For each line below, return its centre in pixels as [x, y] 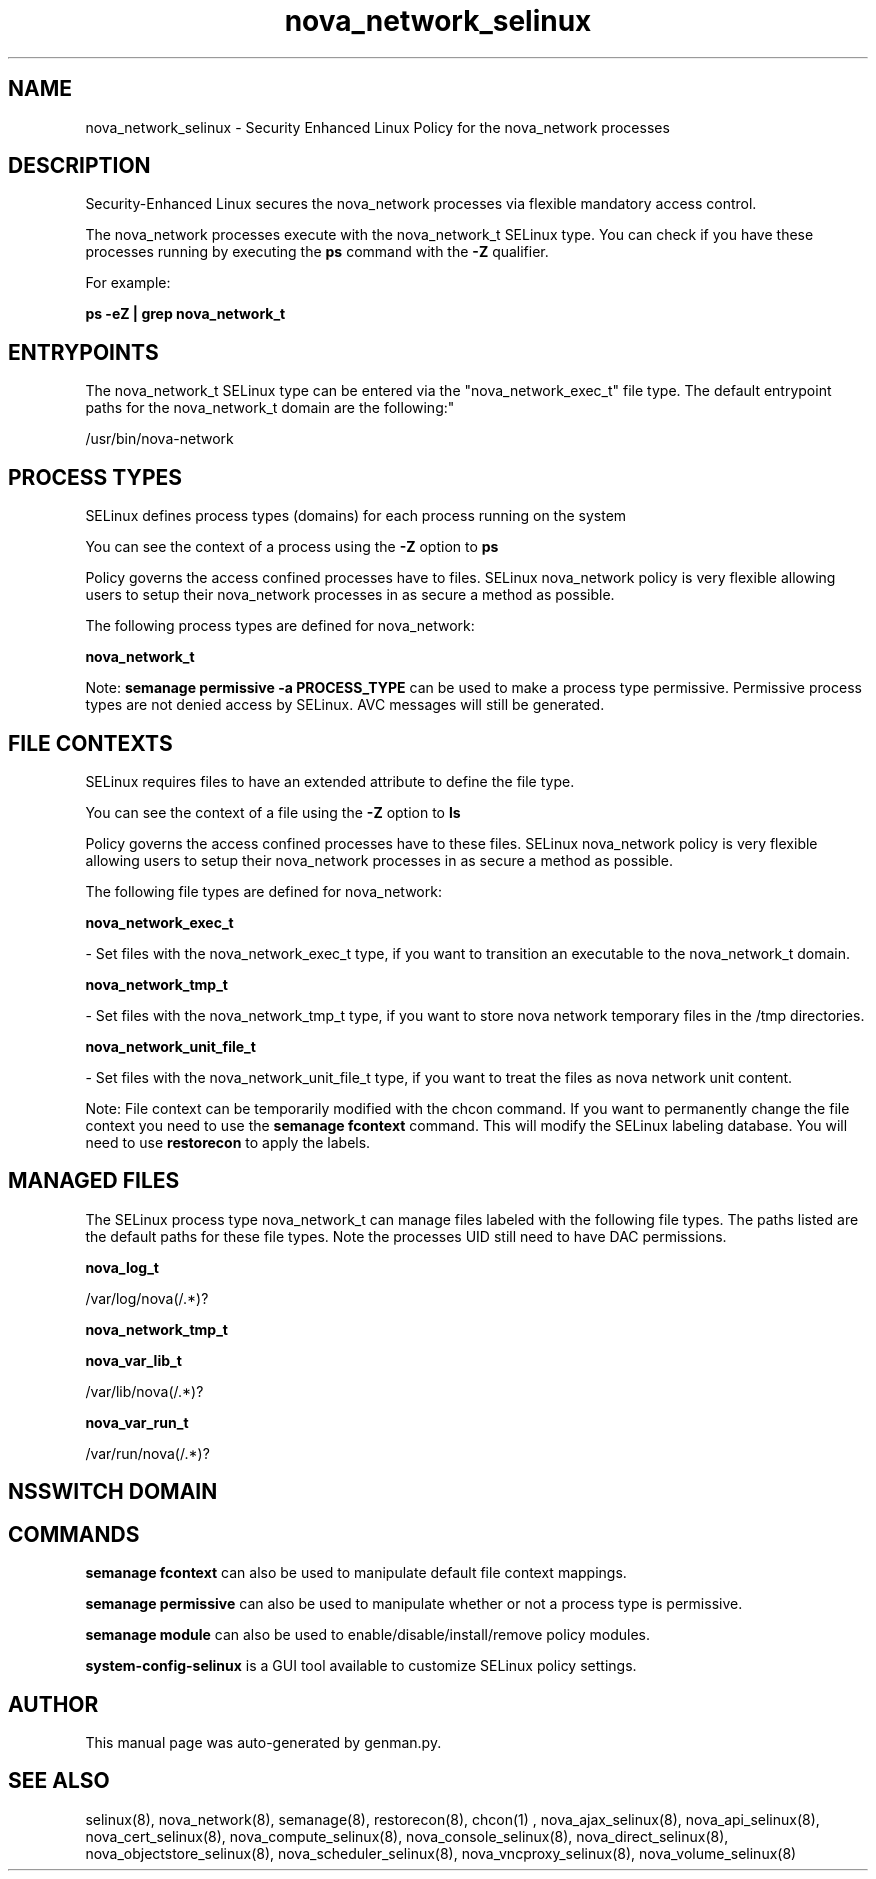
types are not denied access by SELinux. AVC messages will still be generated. [345, 705]
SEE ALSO [59, 1781]
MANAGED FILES [94, 1181]
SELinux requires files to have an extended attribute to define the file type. [330, 781]
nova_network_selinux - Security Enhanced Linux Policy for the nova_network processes [377, 127]
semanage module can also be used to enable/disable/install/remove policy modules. [368, 1635]
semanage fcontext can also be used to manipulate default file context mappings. [356, 1573]
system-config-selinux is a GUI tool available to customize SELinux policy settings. [361, 1666]
